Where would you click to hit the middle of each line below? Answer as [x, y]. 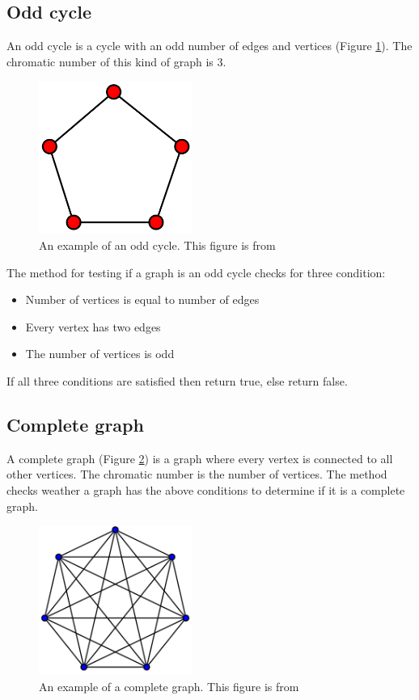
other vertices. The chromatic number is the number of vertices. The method [197, 474]
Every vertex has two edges [93, 326]
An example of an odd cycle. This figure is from [157, 245]
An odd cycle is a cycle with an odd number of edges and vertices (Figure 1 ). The [209, 46]
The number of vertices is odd [100, 354]
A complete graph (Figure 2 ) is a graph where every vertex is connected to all [200, 458]
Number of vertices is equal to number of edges [142, 299]
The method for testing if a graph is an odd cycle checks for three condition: [196, 272]
